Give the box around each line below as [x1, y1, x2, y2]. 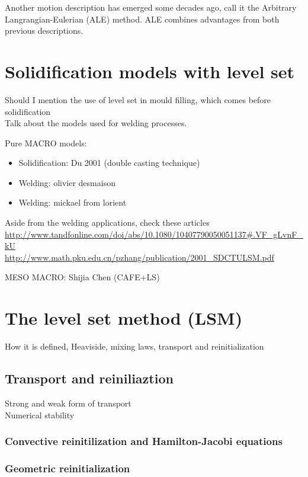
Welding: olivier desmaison [18, 176, 115, 188]
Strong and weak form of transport [5, 396, 131, 409]
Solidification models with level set [5, 59, 295, 83]
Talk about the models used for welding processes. [5, 117, 187, 129]
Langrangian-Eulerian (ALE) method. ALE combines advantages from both [5, 12, 280, 25]
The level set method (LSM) [5, 306, 243, 330]
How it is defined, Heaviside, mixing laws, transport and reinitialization [5, 340, 264, 353]
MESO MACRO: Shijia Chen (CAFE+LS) [5, 271, 160, 283]
